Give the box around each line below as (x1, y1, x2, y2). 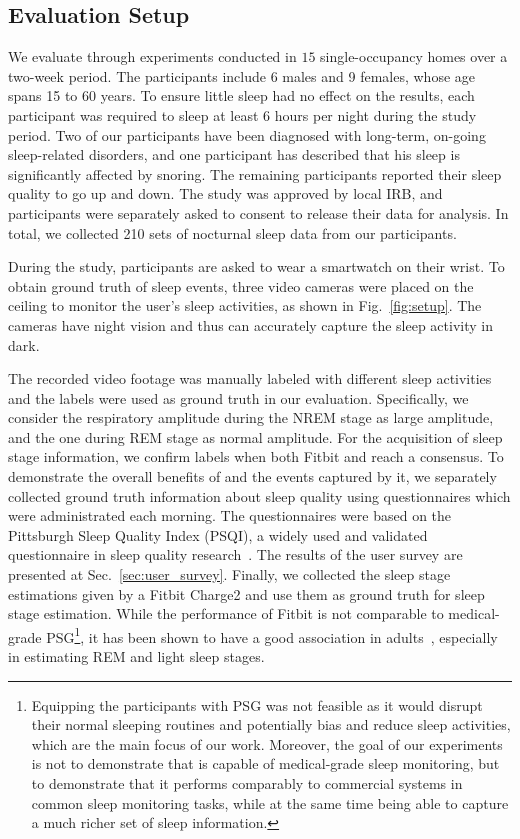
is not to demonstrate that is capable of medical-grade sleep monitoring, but (31, 753, 500, 774)
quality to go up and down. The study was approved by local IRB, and (8, 183, 443, 204)
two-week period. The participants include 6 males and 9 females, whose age (8, 65, 475, 86)
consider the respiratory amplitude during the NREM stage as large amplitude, (8, 407, 494, 428)
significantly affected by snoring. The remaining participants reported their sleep (8, 163, 502, 184)
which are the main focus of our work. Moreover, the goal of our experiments (31, 733, 503, 754)
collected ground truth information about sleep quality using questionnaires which (8, 485, 511, 506)
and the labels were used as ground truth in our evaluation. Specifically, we (8, 387, 469, 408)
